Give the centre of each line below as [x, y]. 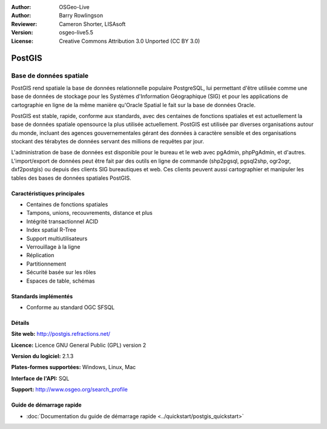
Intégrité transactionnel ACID [62, 221]
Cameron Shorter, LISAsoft [92, 24]
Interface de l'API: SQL [40, 378]
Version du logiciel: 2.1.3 [42, 356]
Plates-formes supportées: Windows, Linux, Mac [74, 367]
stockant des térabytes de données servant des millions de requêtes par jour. [107, 142]
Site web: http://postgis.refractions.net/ [61, 334]
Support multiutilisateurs [57, 238]
